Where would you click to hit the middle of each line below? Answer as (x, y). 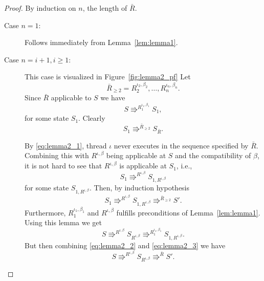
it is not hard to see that (63, 166)
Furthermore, (45, 212)
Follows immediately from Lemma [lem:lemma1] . (101, 42)
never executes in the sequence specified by (181, 145)
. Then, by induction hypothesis (140, 188)
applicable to (71, 98)
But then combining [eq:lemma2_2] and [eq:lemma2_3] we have (125, 245)
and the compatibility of (213, 155)
